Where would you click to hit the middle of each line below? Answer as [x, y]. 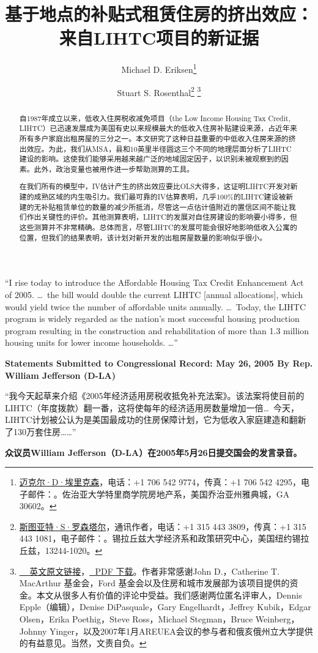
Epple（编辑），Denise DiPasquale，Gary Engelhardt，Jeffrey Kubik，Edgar [165, 607]
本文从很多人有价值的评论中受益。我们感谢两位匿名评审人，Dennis [169, 595]
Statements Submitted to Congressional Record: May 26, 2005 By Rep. [159, 363]
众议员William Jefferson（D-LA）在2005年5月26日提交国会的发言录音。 [153, 452]
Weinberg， [277, 619]
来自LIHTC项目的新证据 [159, 38]
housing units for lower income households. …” [91, 342]
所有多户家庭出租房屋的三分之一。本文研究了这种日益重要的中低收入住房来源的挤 [157, 138]
